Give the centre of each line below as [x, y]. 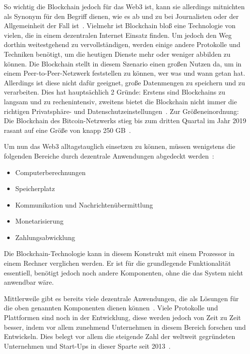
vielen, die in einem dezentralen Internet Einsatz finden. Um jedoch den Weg [118, 35]
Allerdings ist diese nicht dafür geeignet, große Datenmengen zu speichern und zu [125, 82]
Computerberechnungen [50, 172]
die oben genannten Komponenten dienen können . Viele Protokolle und [111, 308]
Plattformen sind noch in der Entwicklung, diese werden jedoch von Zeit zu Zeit [123, 317]
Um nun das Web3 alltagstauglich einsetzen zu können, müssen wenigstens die [120, 146]
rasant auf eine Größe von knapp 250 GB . [67, 130]
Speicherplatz [35, 188]
